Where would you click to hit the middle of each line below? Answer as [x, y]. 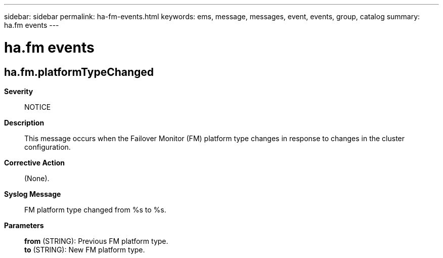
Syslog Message [33, 194]
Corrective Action [34, 162]
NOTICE [38, 107]
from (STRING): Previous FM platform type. [96, 241]
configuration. [48, 147]
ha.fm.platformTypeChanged [79, 72]
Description [24, 122]
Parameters [24, 225]
